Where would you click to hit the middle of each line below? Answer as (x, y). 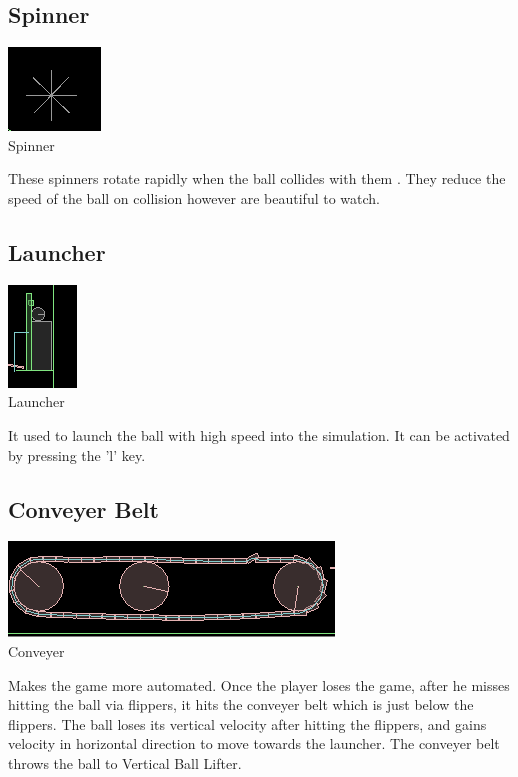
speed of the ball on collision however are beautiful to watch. (194, 197)
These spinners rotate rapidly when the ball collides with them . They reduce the (257, 178)
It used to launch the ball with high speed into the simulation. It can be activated (259, 434)
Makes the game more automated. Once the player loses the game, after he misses (259, 684)
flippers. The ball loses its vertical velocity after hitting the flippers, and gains (247, 723)
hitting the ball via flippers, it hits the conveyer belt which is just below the (241, 704)
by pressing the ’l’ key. (77, 454)
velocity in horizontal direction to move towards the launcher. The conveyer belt (254, 743)
